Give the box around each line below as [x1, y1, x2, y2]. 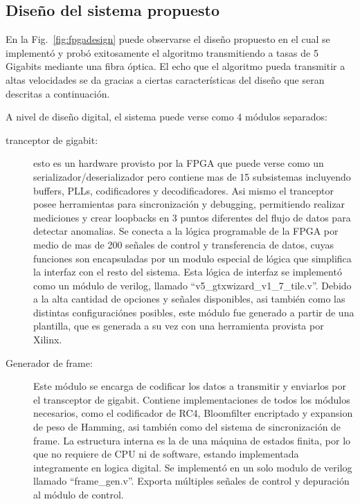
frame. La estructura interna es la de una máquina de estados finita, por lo [33, 433, 351, 447]
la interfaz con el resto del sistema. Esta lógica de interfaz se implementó [33, 264, 342, 279]
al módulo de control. [33, 487, 124, 502]
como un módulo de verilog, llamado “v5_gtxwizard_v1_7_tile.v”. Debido [33, 278, 352, 292]
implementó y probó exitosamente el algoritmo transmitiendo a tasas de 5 [6, 45, 318, 60]
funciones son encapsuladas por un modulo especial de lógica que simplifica [33, 251, 352, 265]
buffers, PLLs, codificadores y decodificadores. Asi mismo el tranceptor [33, 183, 334, 197]
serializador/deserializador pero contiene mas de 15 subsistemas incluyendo [33, 169, 351, 183]
